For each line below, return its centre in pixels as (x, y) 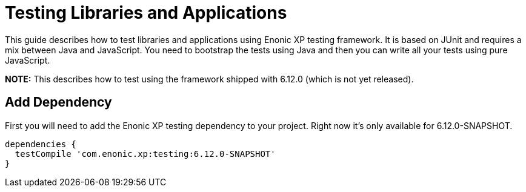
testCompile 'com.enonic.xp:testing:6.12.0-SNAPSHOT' (145, 154)
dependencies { (41, 144)
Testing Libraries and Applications (146, 13)
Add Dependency (58, 102)
